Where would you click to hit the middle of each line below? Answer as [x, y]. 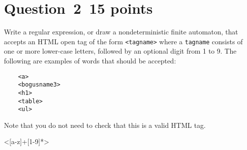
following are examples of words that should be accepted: [90, 60]
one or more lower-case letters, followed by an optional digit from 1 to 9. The [120, 51]
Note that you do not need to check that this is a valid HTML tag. [105, 125]
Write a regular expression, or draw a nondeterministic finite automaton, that [121, 32]
